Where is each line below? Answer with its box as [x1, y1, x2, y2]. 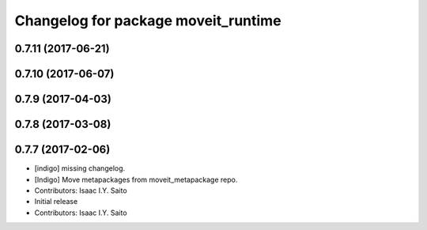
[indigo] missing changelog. [34, 164, 126, 173]
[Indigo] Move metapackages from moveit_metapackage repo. [34, 175, 238, 184]
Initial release [34, 197, 78, 206]
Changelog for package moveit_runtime [14, 12, 282, 29]
